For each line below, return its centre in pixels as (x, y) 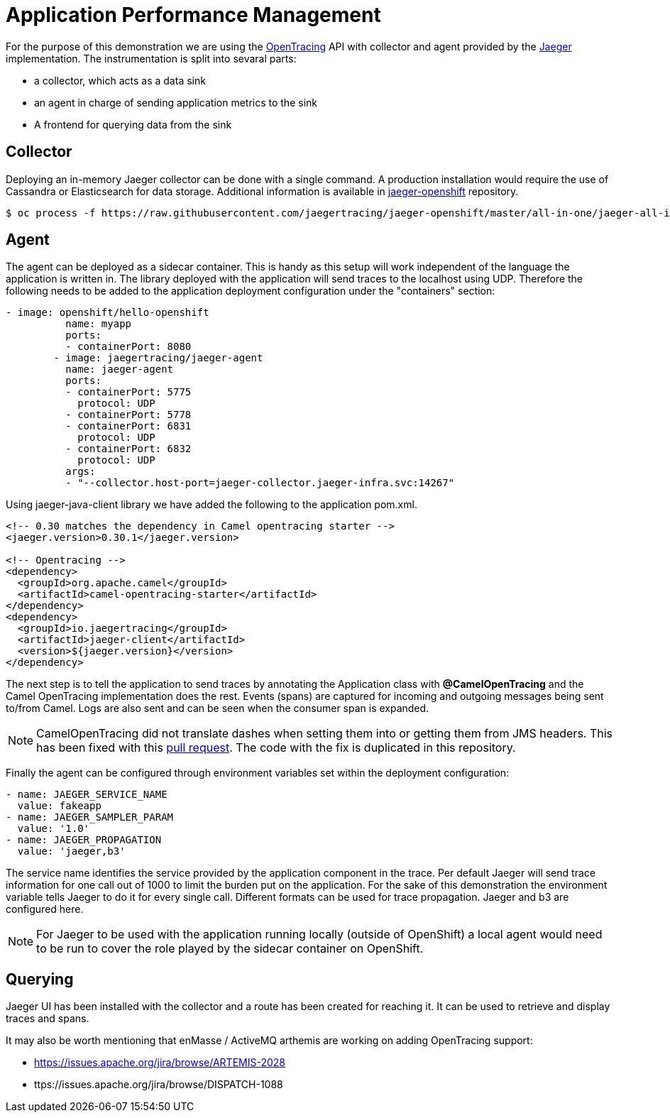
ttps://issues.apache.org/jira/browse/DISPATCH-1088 (159, 1085)
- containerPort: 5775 (128, 392)
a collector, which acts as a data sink (120, 80)
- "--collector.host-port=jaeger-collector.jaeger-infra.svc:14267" (260, 483)
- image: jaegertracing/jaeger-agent (158, 358)
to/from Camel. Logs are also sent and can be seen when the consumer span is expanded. (218, 708)
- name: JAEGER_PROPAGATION (84, 840)
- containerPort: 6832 (128, 449)
